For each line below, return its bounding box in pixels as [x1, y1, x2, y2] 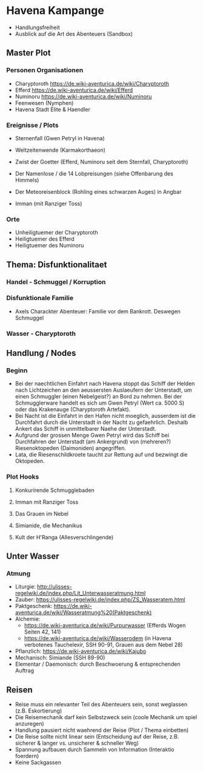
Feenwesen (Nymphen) [15, 99, 74, 106]
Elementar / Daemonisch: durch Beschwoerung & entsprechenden [15, 660, 181, 668]
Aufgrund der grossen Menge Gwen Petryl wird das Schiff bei [15, 432, 170, 439]
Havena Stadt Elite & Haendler [15, 106, 91, 113]
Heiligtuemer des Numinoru [15, 242, 84, 249]
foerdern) [15, 753, 39, 760]
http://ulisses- [37, 583, 73, 590]
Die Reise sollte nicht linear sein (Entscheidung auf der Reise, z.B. [15, 733, 179, 740]
